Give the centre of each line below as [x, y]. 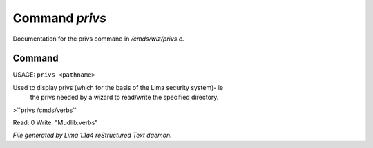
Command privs [60, 18]
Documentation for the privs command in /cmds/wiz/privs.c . [98, 39]
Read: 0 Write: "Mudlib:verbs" [55, 123]
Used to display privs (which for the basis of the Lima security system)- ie [118, 87]
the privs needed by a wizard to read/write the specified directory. [124, 98]
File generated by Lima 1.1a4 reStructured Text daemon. [92, 136]
